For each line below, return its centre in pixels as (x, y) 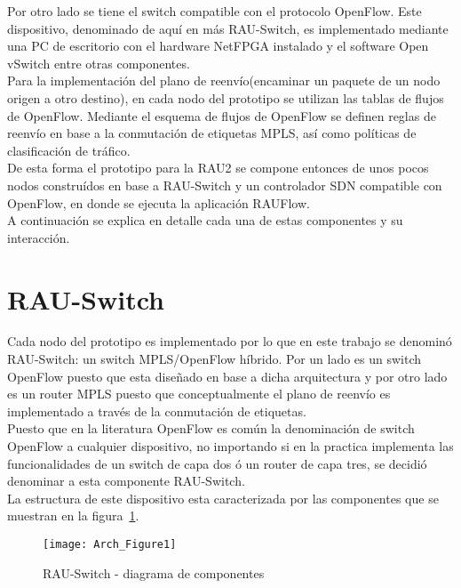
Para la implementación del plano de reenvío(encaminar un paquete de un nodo (224, 81)
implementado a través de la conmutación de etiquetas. (157, 411)
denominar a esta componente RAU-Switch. (126, 481)
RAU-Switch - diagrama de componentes (154, 572)
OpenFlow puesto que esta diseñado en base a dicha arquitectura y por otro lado (227, 376)
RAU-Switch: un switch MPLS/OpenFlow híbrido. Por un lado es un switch (215, 359)
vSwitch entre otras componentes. (99, 63)
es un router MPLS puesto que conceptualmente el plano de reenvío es (199, 394)
